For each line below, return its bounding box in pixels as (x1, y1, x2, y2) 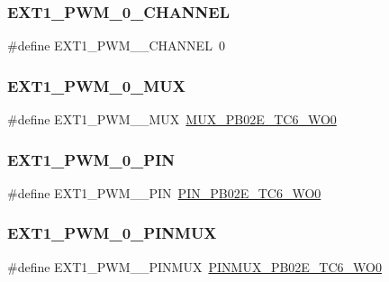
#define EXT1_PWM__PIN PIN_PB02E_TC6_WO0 (7, 183, 321, 202)
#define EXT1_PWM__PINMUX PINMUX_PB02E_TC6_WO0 (7, 257, 382, 276)
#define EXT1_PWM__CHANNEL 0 (7, 36, 225, 55)
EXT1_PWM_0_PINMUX (7, 222, 217, 244)
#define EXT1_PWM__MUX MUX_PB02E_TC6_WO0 (7, 110, 337, 129)
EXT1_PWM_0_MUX (7, 74, 185, 96)
